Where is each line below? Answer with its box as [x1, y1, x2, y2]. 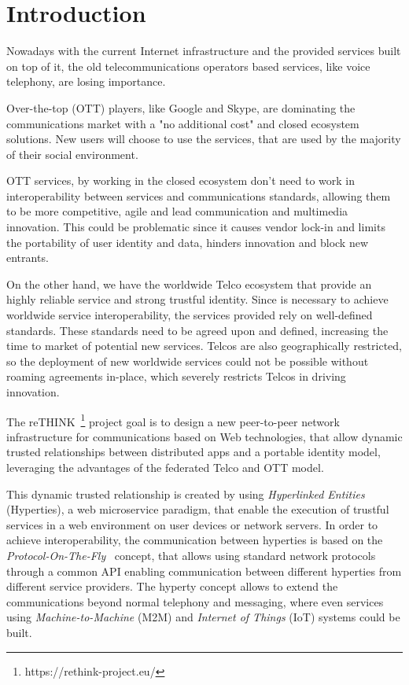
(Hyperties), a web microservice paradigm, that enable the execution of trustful [6, 501, 389, 517]
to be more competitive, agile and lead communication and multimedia [6, 203, 348, 219]
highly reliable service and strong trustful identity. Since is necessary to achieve [6, 291, 389, 308]
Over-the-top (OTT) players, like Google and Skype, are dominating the [6, 99, 356, 116]
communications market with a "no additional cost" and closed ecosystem [6, 115, 359, 131]
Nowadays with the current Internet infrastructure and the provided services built [6, 42, 401, 59]
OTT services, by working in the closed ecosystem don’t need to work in [6, 172, 356, 189]
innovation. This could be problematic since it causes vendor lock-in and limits [6, 219, 385, 235]
